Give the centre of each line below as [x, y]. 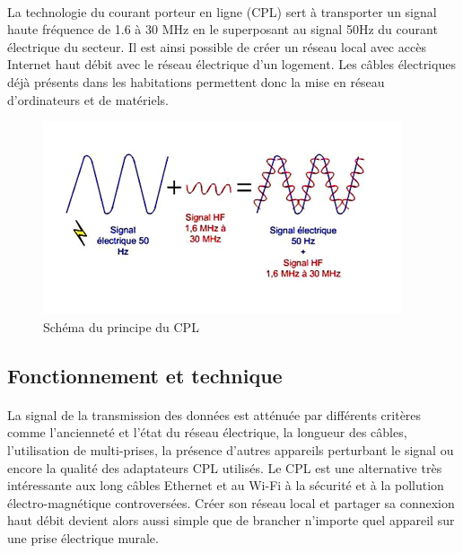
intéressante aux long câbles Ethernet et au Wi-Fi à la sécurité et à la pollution [226, 485]
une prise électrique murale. [83, 537]
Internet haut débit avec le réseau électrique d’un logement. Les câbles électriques [231, 64]
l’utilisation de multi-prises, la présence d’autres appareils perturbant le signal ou [231, 449]
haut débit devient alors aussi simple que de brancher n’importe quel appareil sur [231, 520]
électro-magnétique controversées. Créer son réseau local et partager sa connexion [231, 502]
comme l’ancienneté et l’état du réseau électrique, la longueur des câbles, [207, 432]
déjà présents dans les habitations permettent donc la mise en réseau [196, 81]
